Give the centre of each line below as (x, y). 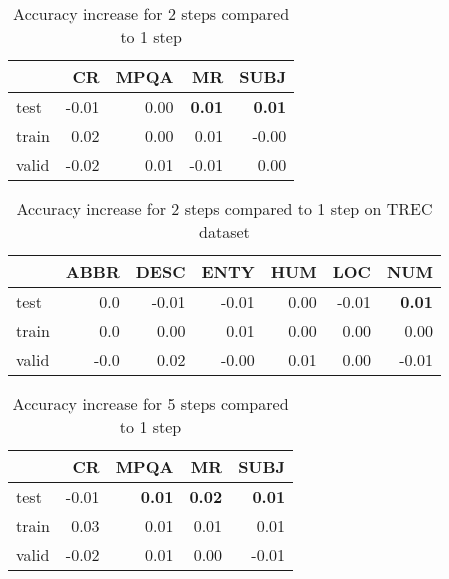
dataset (224, 231)
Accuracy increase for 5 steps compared (150, 403)
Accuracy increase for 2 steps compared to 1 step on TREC (224, 208)
